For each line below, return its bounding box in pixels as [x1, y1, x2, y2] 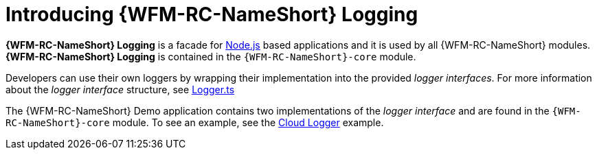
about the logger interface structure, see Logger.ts [5, 83, 235, 95]
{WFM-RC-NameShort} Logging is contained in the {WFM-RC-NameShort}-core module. [5, 50, 416, 62]
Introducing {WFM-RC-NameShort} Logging [5, 3, 418, 26]
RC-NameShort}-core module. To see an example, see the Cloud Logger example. [5, 116, 384, 128]
